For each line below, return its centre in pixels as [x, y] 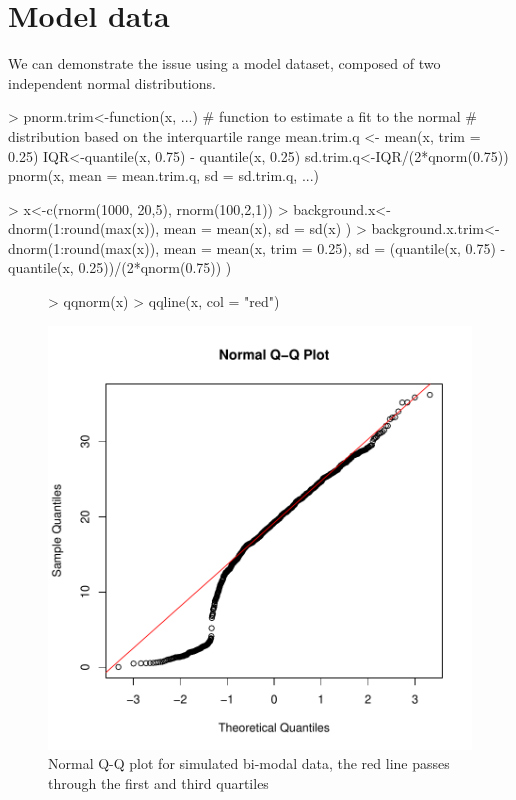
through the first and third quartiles [158, 782]
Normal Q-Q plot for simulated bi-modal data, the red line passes [249, 763]
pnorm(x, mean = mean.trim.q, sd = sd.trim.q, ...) [164, 175]
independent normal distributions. [112, 82]
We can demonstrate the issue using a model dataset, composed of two [224, 63]
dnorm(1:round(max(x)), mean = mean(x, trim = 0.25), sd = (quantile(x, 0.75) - [257, 247]
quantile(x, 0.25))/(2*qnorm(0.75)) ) [120, 267]
